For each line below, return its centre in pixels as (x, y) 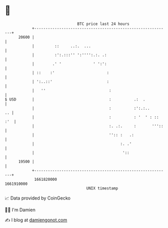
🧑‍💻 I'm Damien (20, 210)
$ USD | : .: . (75, 99)
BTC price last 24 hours (103, 24)
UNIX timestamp (102, 188)
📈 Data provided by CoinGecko (38, 198)
